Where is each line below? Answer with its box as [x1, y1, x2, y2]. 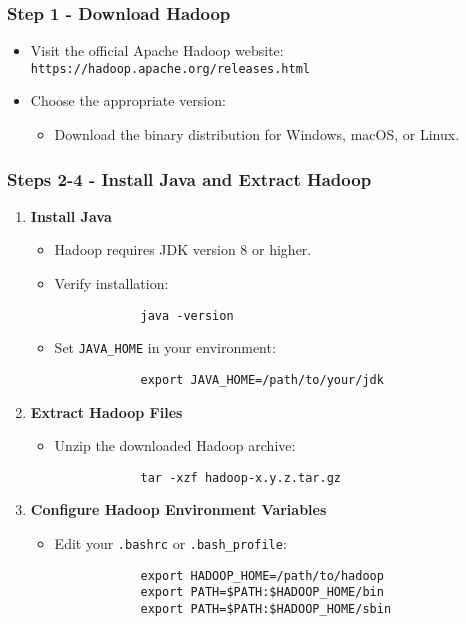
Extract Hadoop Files [30, 401, 183, 422]
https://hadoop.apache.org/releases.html [30, 61, 310, 76]
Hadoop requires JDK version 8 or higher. [54, 239, 312, 260]
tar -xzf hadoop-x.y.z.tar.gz [140, 470, 341, 485]
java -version [140, 308, 234, 323]
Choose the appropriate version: [30, 90, 226, 111]
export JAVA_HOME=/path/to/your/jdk [140, 372, 384, 387]
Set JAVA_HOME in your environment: [54, 337, 276, 358]
